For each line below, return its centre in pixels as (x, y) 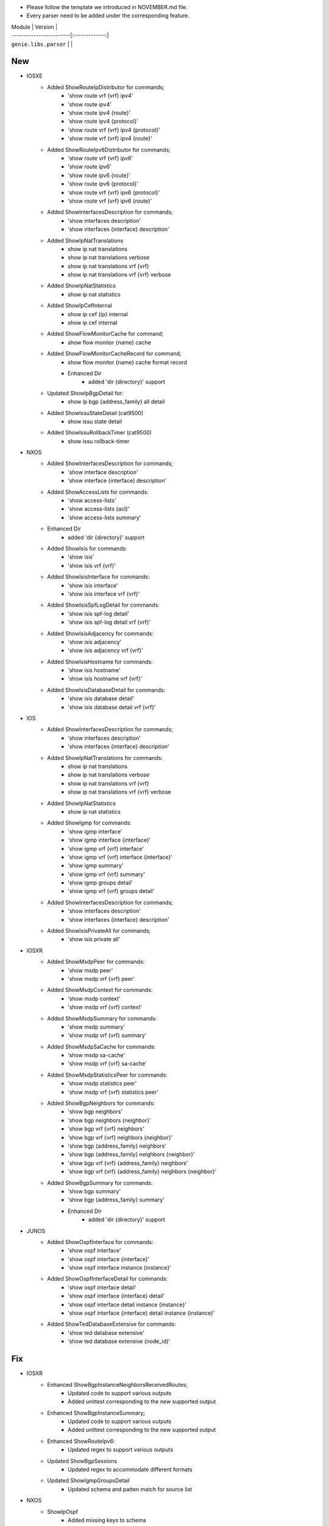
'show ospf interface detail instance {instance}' (127, 1304)
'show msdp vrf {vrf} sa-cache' (108, 1064)
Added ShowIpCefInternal (80, 306)
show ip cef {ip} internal (98, 314)
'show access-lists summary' (104, 517)
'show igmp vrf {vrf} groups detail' (111, 891)
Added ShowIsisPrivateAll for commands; (99, 931)
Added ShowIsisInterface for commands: (98, 577)
